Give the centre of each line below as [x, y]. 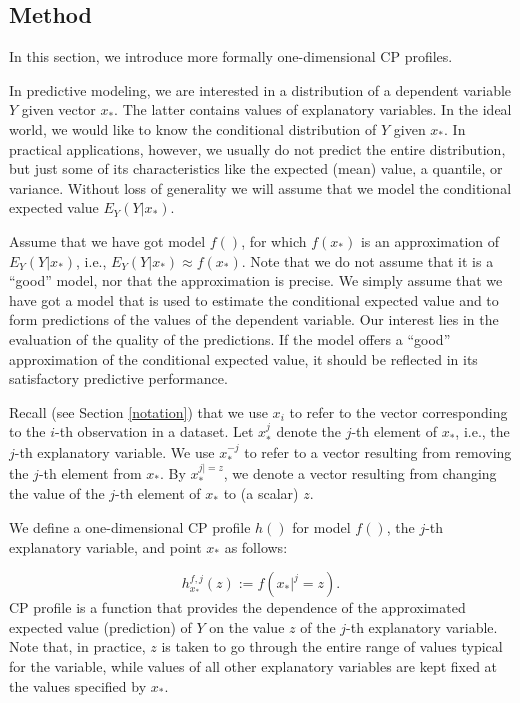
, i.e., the [482, 431]
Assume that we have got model [107, 240]
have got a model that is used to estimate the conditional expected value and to [254, 299]
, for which [274, 240]
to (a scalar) [261, 493]
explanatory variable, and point [105, 546]
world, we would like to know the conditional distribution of [193, 128]
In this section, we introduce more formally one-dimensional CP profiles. [231, 56]
